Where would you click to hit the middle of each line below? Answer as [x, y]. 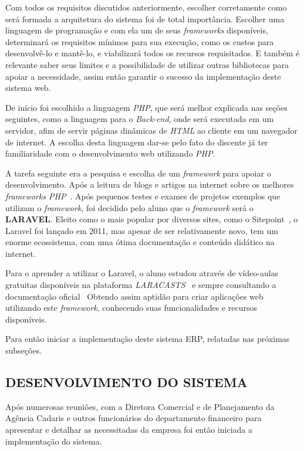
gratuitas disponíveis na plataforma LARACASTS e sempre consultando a [141, 285]
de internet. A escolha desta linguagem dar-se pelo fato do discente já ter [137, 142]
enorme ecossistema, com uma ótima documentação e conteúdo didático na [140, 242]
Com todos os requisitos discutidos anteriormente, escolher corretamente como [146, 7]
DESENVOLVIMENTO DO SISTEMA [126, 382]
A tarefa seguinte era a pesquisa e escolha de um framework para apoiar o [138, 173]
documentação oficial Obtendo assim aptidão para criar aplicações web [134, 296]
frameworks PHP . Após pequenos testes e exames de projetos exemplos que [143, 196]
